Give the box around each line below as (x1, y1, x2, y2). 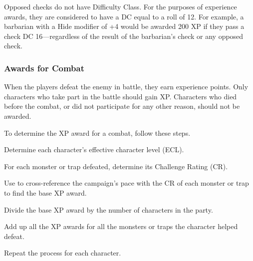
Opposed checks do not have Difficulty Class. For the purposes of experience (4, 1, 237, 11)
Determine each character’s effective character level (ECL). (4, 144, 184, 155)
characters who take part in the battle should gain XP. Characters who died (4, 91, 237, 101)
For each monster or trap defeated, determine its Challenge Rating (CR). (4, 161, 228, 171)
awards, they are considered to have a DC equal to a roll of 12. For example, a (4, 11, 244, 21)
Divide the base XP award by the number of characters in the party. (4, 204, 213, 215)
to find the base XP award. (4, 187, 87, 198)
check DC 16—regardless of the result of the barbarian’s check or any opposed (4, 30, 244, 41)
